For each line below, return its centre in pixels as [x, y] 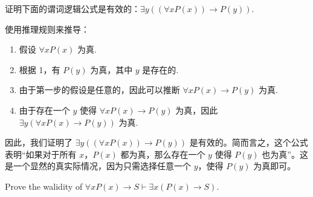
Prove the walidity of [44, 186]
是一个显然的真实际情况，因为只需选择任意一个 [98, 166]
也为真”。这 [285, 154]
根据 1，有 [40, 69]
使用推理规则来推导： [47, 29]
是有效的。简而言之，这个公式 [249, 142]
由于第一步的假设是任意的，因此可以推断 [99, 90]
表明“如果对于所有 [41, 154]
